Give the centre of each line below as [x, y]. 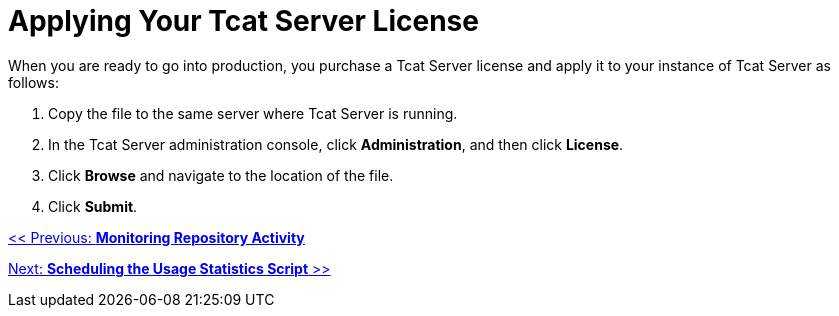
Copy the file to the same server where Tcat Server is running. [253, 113]
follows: [33, 82]
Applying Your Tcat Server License [243, 21]
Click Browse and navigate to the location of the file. [221, 175]
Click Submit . [93, 206]
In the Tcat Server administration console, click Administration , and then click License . [336, 144]
